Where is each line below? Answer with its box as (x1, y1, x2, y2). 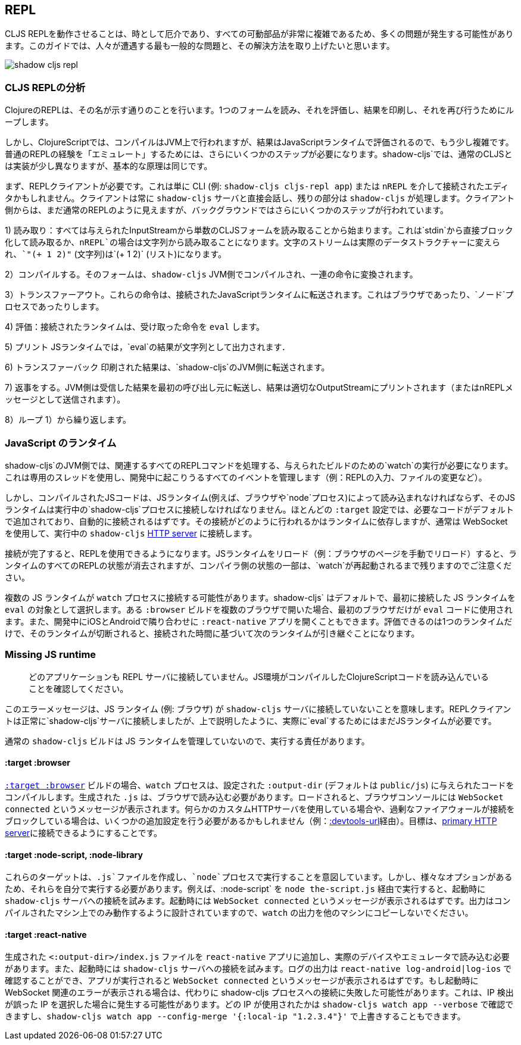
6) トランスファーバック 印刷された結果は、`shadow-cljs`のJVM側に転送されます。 (5, 362, 330, 373)
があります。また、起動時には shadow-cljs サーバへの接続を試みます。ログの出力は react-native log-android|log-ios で (5, 963, 512, 974)
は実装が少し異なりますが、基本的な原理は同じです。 (5, 161, 213, 171)
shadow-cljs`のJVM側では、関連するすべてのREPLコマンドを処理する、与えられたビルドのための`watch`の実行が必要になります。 (5, 460, 513, 470)
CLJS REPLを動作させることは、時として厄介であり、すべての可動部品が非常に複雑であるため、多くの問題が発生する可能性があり (5, 29, 514, 39)
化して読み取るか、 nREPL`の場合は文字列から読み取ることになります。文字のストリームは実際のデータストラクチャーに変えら (5, 237, 500, 248)
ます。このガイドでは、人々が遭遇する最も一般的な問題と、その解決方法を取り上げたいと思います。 (5, 40, 395, 51)
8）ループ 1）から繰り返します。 (5, 414, 132, 425)
